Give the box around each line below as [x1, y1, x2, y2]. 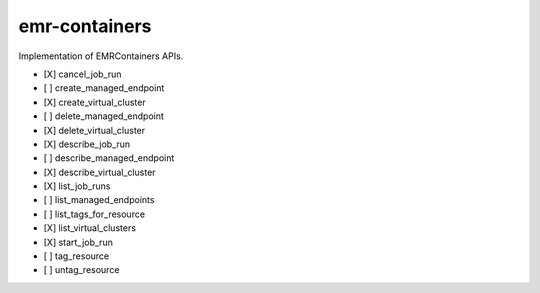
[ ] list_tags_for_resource [43, 208, 145, 220]
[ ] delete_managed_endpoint [43, 110, 165, 122]
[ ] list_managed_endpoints [43, 194, 155, 206]
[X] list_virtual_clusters [43, 222, 137, 234]
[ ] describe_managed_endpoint [43, 152, 175, 164]
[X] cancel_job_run [43, 68, 122, 80]
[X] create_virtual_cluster [43, 96, 146, 108]
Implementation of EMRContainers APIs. [18, 50, 184, 62]
